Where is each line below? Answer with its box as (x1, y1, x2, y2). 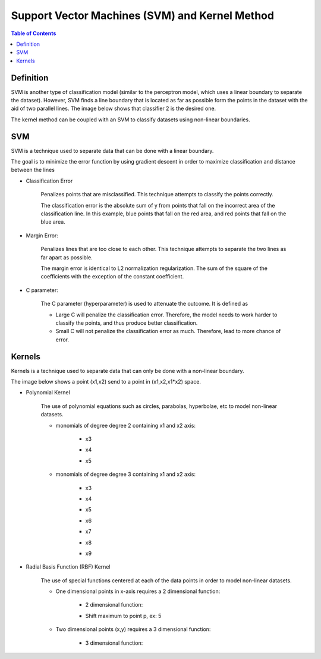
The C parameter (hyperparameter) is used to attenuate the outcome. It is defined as (40, 300, 248, 307)
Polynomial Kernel (26, 389, 71, 396)
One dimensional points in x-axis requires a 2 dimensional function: (55, 588, 221, 595)
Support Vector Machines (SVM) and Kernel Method (11, 9, 275, 22)
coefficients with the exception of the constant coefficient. (40, 273, 184, 280)
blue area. (40, 218, 65, 225)
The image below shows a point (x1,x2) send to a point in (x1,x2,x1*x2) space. (11, 378, 202, 385)
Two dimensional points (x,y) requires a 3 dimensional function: (55, 626, 211, 633)
